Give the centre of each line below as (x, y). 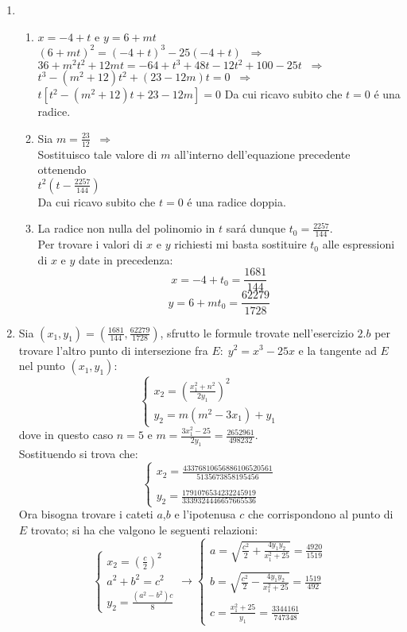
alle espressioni (359, 244)
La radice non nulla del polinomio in (126, 228)
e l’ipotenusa (205, 514)
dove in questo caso (66, 435)
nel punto (42, 366)
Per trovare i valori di (90, 244)
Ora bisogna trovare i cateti (86, 514)
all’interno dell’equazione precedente (262, 154)
